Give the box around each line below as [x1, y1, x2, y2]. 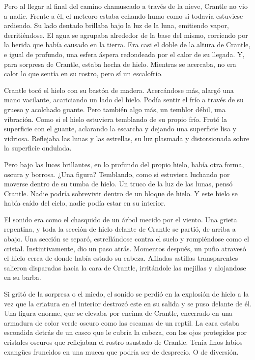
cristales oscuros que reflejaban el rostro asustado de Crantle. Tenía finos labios [4, 337, 243, 347]
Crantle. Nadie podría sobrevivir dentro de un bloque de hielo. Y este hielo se [4, 188, 238, 198]
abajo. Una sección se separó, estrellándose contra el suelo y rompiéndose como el [4, 234, 249, 244]
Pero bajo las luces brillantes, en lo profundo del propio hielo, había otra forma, [4, 159, 244, 169]
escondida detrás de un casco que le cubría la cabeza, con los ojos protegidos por [4, 327, 247, 337]
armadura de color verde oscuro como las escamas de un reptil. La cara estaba [4, 317, 240, 328]
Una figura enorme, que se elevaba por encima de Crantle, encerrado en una [4, 308, 233, 318]
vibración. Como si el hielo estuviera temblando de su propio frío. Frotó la [4, 114, 227, 124]
